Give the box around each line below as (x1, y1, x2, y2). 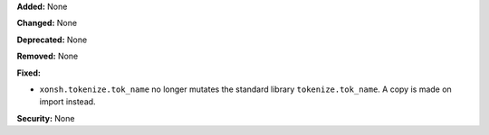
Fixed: (16, 67, 41, 78)
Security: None (16, 112, 75, 123)
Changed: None (16, 18, 77, 29)
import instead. (39, 96, 96, 107)
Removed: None (16, 50, 79, 62)
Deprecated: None (16, 34, 88, 45)
